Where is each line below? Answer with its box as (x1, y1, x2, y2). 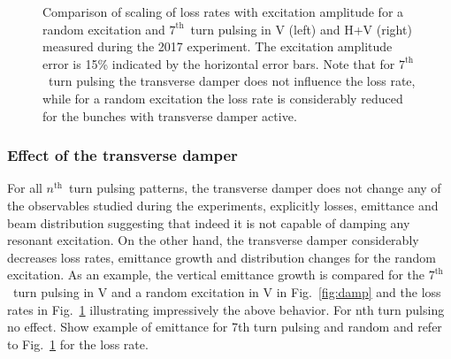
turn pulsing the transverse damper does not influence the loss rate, (48, 72, 416, 90)
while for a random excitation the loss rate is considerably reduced (42, 88, 403, 107)
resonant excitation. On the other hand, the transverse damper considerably (7, 231, 419, 249)
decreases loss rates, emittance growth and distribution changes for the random (7, 248, 436, 266)
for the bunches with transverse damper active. (42, 106, 297, 125)
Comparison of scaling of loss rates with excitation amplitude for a (42, 3, 404, 20)
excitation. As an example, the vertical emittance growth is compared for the (7, 265, 424, 284)
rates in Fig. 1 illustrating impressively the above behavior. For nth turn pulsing (7, 300, 445, 318)
